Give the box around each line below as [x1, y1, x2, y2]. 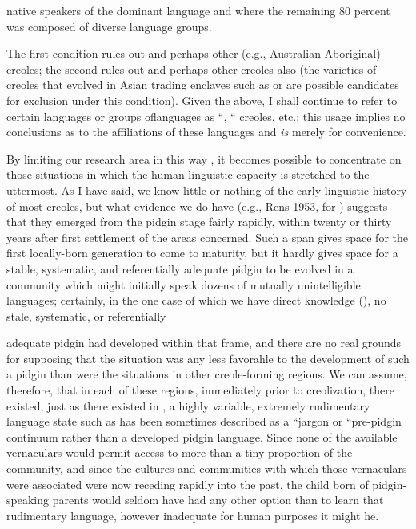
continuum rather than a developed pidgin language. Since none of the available [6, 428, 398, 445]
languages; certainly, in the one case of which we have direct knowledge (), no [6, 292, 386, 309]
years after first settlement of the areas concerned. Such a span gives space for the [6, 228, 408, 245]
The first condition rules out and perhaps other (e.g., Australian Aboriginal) [6, 45, 381, 62]
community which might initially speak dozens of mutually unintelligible [6, 276, 361, 293]
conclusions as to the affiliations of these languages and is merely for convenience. [6, 123, 406, 140]
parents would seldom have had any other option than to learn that [52, 491, 384, 508]
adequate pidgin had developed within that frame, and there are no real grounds [6, 334, 402, 351]
